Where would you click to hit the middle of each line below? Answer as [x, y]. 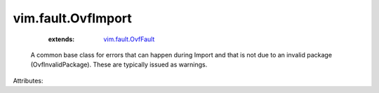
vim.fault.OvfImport [73, 18]
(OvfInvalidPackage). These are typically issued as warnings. [119, 65]
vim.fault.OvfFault [129, 39]
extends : [61, 39]
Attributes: [28, 80]
